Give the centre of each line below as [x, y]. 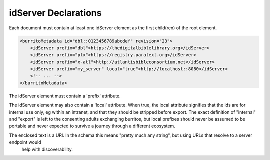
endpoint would [25, 142]
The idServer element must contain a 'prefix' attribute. [65, 96]
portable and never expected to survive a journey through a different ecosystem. [92, 126]
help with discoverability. [47, 149]
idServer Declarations [55, 13]
